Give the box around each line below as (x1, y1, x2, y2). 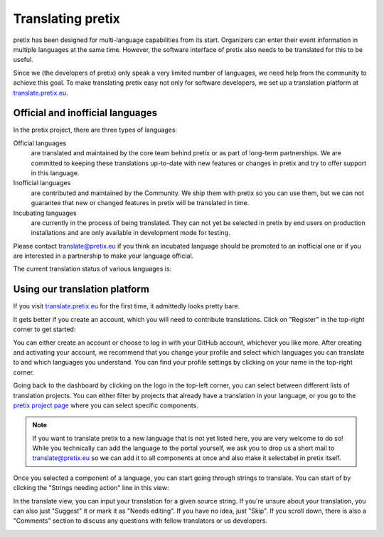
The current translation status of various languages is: (13, 264, 172, 273)
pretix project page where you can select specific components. (13, 401, 198, 410)
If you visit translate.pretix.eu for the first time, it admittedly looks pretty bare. (13, 302, 240, 311)
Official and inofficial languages (13, 107, 158, 119)
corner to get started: (13, 325, 76, 334)
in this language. (31, 168, 80, 177)
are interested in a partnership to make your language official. (13, 251, 194, 260)
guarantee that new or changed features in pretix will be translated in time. (31, 199, 250, 207)
